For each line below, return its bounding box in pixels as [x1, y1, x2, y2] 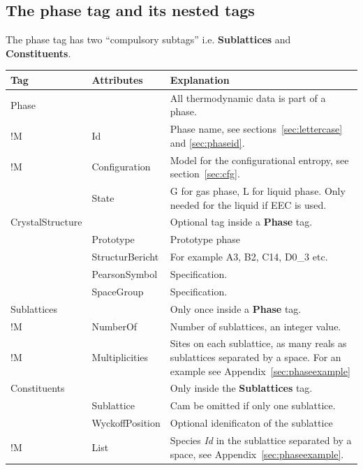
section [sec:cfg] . [170, 166, 240, 181]
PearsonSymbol [91, 267, 158, 281]
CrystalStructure [10, 214, 82, 229]
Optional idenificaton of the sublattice [170, 416, 333, 430]
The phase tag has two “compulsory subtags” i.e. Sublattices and [6, 32, 291, 47]
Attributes [91, 72, 143, 87]
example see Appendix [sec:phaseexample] [170, 363, 350, 378]
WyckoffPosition [91, 416, 161, 430]
